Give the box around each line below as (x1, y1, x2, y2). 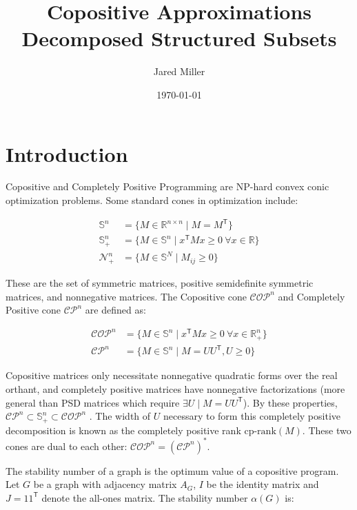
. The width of (89, 409, 151, 423)
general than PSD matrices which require (6, 395, 180, 409)
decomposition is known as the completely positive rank (6, 422, 241, 437)
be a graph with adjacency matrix (33, 477, 177, 491)
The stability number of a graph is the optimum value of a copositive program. (6, 463, 339, 478)
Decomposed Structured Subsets (21, 24, 337, 52)
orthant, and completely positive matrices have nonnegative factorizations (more (6, 381, 345, 396)
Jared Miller (153, 64, 205, 79)
